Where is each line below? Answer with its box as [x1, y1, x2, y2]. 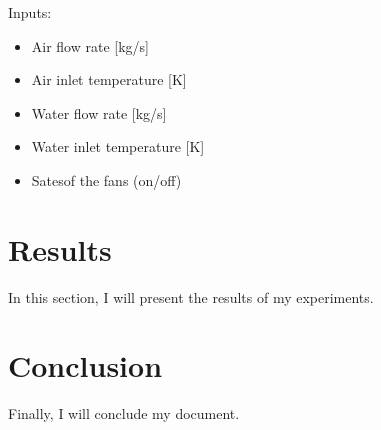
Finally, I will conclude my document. [8, 403, 240, 424]
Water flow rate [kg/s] [31, 102, 167, 123]
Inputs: [8, 2, 52, 22]
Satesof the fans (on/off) [31, 169, 182, 190]
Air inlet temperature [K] [31, 69, 187, 90]
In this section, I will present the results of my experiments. [8, 286, 374, 307]
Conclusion [8, 345, 163, 386]
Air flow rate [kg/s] [31, 35, 150, 56]
